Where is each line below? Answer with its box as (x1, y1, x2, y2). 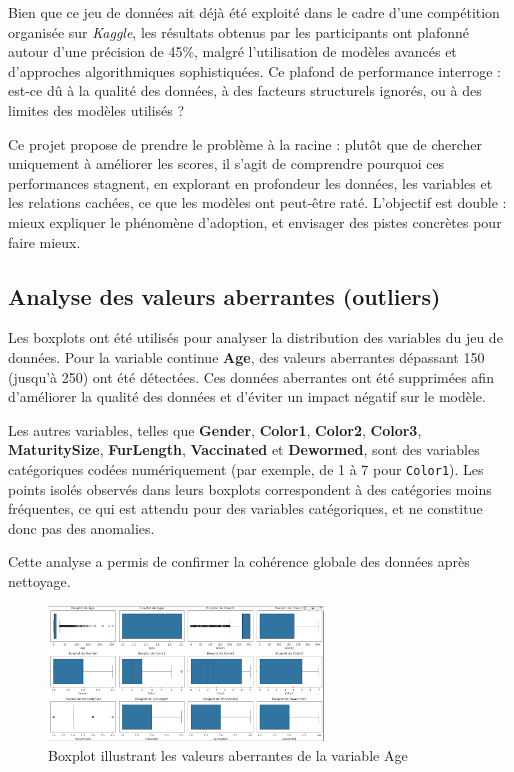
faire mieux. (8, 231, 81, 252)
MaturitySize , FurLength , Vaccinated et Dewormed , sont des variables (8, 439, 480, 460)
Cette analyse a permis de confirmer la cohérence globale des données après (8, 551, 470, 572)
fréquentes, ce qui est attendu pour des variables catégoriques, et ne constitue (8, 498, 483, 519)
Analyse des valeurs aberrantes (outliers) (8, 280, 441, 311)
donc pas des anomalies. (8, 517, 155, 538)
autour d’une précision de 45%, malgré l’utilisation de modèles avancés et (8, 41, 457, 62)
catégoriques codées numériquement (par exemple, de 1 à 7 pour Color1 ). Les (8, 458, 484, 479)
